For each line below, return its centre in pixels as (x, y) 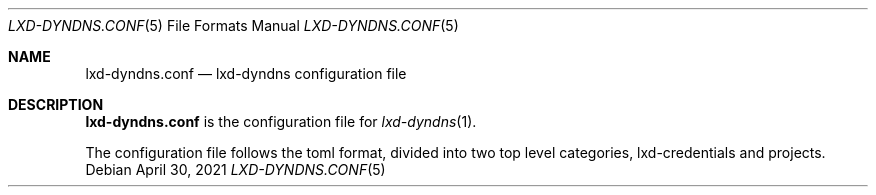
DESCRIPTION (56, 104)
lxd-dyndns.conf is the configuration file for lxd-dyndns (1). (281, 121)
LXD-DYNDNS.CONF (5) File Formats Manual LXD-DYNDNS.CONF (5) (233, 25)
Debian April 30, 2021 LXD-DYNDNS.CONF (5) (235, 169)
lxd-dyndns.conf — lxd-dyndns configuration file (246, 73)
